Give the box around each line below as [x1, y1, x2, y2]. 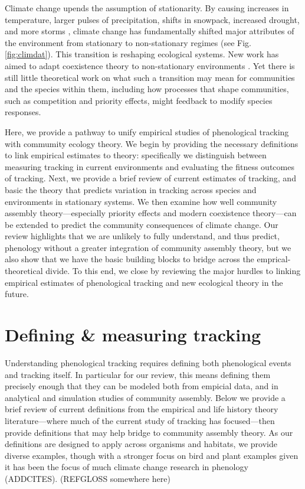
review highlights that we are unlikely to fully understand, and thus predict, [5, 230, 280, 242]
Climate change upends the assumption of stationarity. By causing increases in [5, 2, 289, 14]
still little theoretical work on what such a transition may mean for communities [5, 71, 295, 83]
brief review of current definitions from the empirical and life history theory [5, 403, 278, 415]
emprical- [257, 253, 291, 265]
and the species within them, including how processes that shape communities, [5, 83, 289, 95]
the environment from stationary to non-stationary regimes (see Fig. [5, 36, 251, 48]
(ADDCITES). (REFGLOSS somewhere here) [5, 472, 170, 484]
